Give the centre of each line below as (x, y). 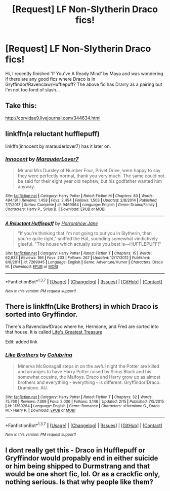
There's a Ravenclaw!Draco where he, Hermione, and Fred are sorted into (82, 326)
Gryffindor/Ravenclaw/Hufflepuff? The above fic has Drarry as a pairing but (84, 84)
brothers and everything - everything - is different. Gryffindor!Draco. (89, 382)
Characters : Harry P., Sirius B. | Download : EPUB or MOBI (55, 209)
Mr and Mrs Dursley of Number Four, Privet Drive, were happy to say (89, 170)
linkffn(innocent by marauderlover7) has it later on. (58, 146)
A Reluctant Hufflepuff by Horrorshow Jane (52, 223)
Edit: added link (22, 342)
